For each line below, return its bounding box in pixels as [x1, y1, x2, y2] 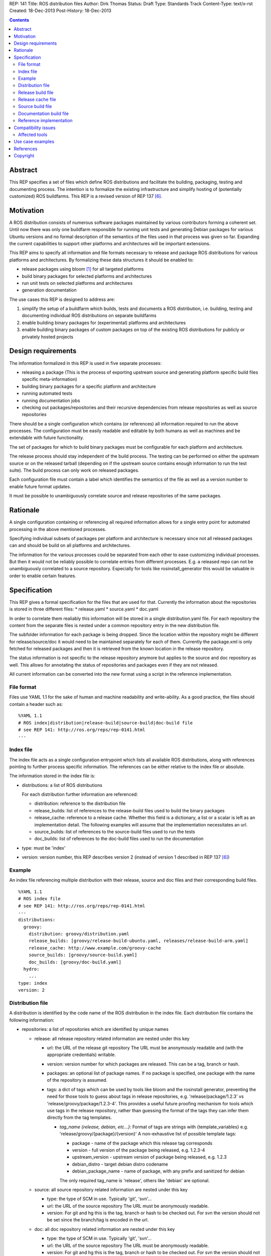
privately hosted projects [22, 334, 74, 340]
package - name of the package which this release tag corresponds [72, 1140, 213, 1146]
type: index [18, 980, 48, 986]
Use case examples [14, 139, 55, 145]
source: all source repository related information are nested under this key [34, 1186, 188, 1193]
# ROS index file [18, 896, 61, 902]
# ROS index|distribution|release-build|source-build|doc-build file [18, 720, 193, 725]
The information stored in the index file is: [9, 773, 95, 779]
